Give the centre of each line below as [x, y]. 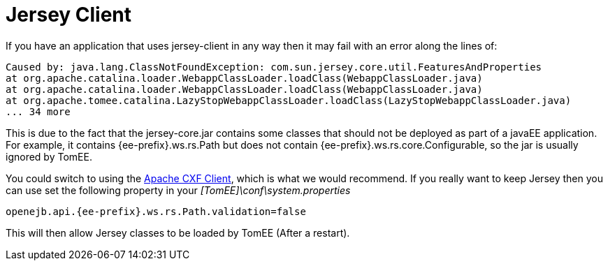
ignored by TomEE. [49, 156]
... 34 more [38, 111]
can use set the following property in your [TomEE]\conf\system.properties [178, 190]
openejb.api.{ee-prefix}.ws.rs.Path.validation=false [156, 211]
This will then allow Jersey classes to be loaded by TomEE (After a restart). [178, 232]
